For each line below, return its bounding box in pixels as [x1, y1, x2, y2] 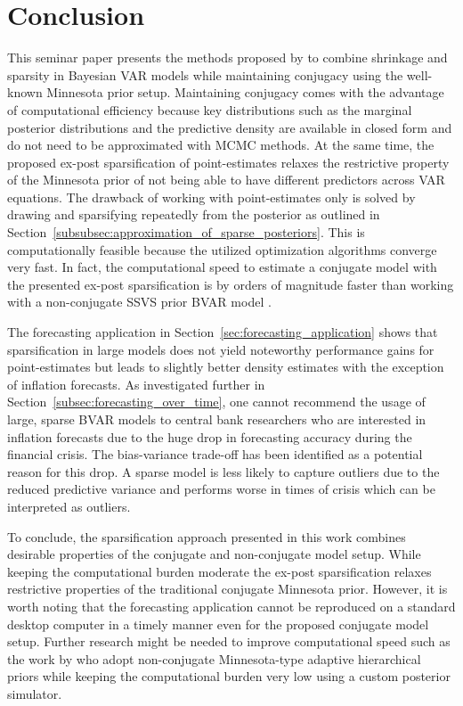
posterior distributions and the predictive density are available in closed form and [7, 118, 452, 136]
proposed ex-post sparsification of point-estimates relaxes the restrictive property [7, 152, 450, 171]
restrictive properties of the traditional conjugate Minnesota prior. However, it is [7, 579, 448, 598]
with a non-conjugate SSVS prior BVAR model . [7, 292, 272, 311]
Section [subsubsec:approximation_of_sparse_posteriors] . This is [7, 223, 365, 242]
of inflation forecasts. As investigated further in [7, 374, 265, 393]
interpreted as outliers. [7, 497, 131, 515]
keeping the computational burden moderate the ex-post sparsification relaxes [7, 562, 432, 580]
